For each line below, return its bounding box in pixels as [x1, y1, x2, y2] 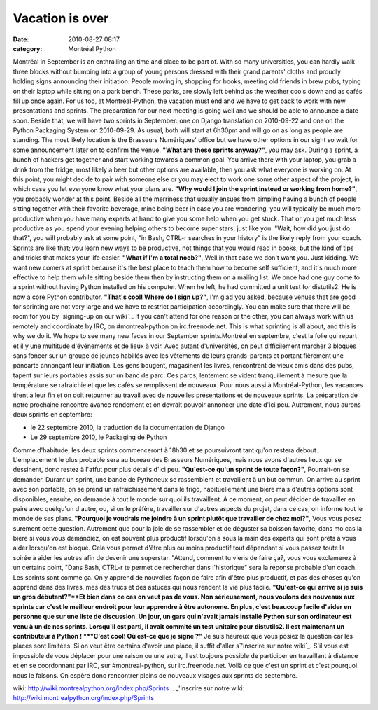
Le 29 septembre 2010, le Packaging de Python [30, 433, 167, 441]
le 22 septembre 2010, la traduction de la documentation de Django [30, 423, 225, 431]
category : [13, 44, 43, 53]
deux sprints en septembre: [13, 410, 92, 419]
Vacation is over [13, 11, 109, 26]
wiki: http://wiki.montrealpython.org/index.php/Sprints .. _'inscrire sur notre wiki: [13, 683, 245, 692]
